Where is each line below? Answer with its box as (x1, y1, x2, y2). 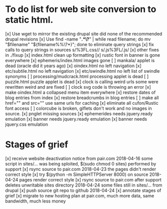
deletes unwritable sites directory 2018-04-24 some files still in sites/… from (5, 182, 162, 188)
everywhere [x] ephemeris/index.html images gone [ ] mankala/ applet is (5, 57, 155, 63)
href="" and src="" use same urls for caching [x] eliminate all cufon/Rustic (5, 100, 158, 106)
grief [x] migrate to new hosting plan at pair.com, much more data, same (5, 192, 154, 198)
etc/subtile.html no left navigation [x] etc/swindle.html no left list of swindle (5, 68, 160, 74)
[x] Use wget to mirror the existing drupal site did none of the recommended (5, 31, 162, 37)
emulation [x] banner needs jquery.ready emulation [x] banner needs (5, 116, 147, 122)
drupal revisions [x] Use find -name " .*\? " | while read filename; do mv (5, 36, 151, 42)
